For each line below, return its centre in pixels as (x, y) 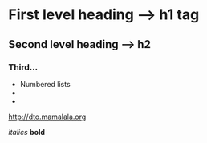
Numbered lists (45, 84)
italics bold (27, 132)
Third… (23, 67)
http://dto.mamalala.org (47, 117)
